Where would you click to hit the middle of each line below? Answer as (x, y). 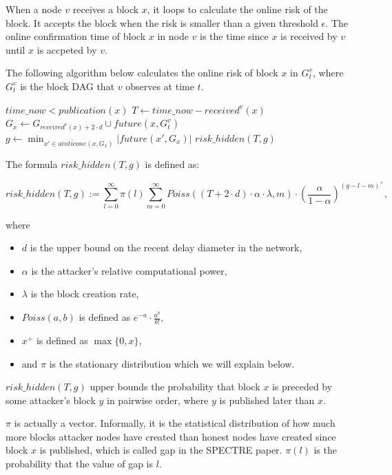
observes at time (160, 86)
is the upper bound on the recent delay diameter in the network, (166, 247)
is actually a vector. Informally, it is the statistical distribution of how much (175, 423)
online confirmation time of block (76, 36)
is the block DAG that (68, 86)
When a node (34, 9)
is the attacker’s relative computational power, (129, 270)
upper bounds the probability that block (175, 387)
